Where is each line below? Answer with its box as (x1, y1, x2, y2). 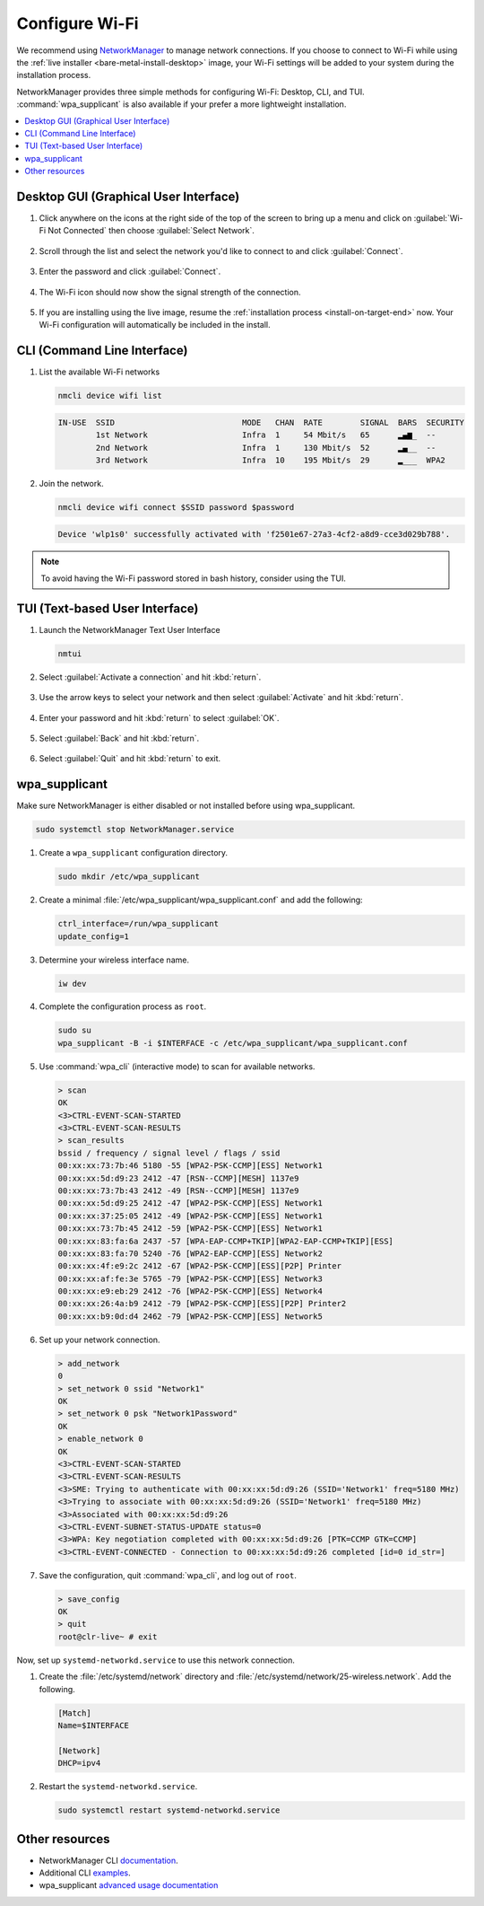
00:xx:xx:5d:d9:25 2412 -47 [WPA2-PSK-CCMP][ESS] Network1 (57, 1199, 323, 1208)
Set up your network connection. (39, 1334, 160, 1345)
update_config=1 (57, 931, 130, 942)
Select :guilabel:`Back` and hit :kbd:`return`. (39, 733, 200, 743)
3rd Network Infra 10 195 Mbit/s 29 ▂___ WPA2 (95, 454, 445, 465)
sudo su (57, 1025, 91, 1036)
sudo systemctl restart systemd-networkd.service (57, 1805, 281, 1815)
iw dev (57, 979, 87, 988)
